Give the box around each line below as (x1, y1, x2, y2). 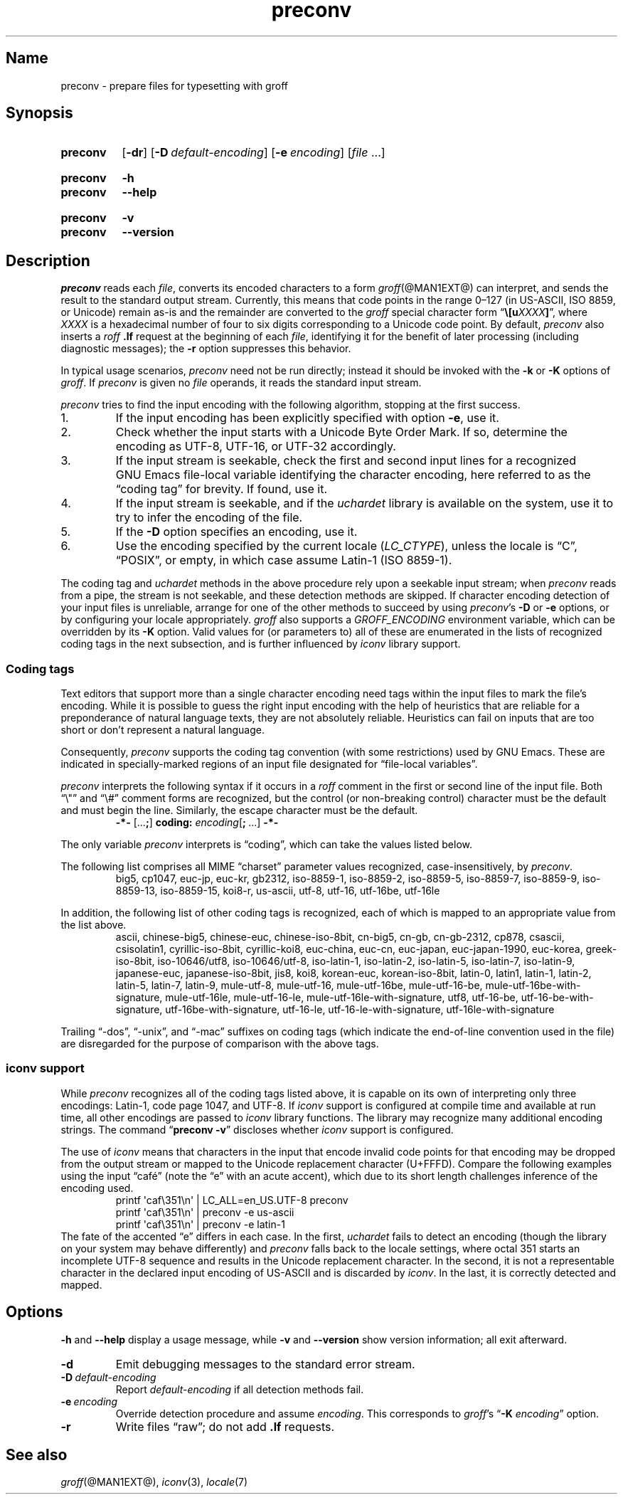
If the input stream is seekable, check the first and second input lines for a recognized (115, 453, 576, 468)
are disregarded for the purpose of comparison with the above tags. (60, 1037, 379, 1050)
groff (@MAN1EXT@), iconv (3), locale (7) (60, 1476, 248, 1489)
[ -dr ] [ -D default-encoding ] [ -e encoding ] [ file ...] (122, 145, 385, 160)
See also (6, 1446, 68, 1464)
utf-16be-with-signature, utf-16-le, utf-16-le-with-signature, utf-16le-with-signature (165, 1003, 555, 1016)
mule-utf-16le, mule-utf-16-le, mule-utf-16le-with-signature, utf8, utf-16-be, (165, 991, 518, 1004)
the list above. (60, 919, 127, 931)
